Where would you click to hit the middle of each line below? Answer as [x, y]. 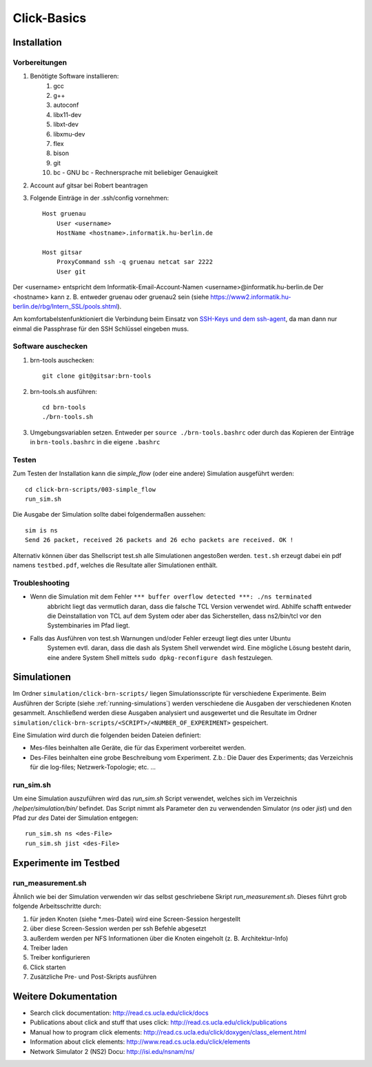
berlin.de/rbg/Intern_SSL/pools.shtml [65, 306]
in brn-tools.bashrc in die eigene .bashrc [95, 442]
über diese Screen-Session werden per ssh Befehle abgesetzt [118, 929]
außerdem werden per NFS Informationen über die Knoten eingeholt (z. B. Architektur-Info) [159, 938]
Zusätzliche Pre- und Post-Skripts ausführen [93, 977]
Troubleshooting [41, 583]
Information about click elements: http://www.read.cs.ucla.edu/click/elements [140, 1042]
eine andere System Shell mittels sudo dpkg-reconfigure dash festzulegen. [160, 657]
